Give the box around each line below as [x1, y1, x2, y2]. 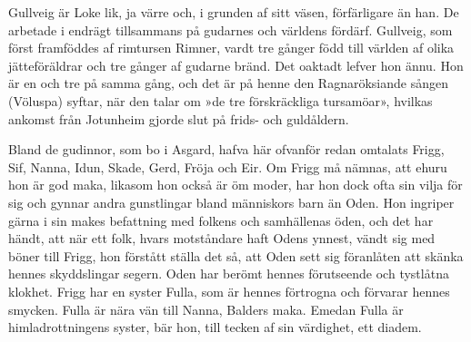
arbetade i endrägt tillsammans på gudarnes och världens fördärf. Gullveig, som [8, 20, 453, 39]
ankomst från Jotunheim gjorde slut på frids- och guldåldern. [8, 109, 349, 128]
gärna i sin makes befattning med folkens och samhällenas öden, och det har [8, 210, 434, 230]
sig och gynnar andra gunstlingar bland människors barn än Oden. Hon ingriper [8, 192, 455, 211]
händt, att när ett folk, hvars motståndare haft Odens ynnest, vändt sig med [8, 229, 436, 248]
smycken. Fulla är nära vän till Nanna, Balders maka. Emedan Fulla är [8, 299, 404, 318]
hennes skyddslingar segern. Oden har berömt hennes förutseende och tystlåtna [8, 264, 449, 283]
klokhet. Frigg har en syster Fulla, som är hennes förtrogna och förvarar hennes [8, 281, 450, 300]
